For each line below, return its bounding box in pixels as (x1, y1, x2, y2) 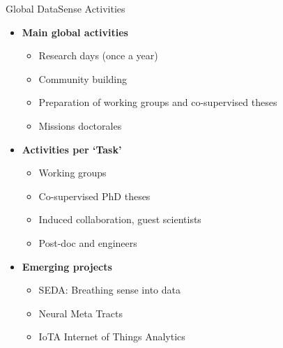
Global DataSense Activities (6, 1, 125, 15)
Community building (38, 71, 128, 86)
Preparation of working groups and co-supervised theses (38, 95, 277, 109)
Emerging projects (22, 259, 112, 273)
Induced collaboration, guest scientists (38, 212, 201, 227)
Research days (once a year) (38, 48, 158, 63)
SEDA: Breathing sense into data (38, 282, 181, 297)
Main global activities (22, 24, 128, 39)
